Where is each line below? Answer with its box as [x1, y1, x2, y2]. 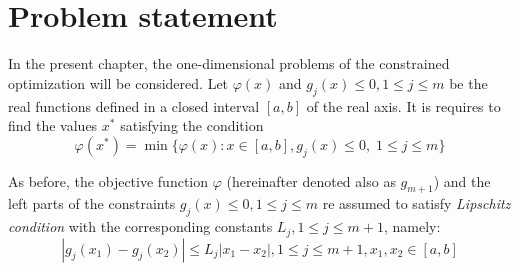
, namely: [383, 216, 441, 237]
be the [449, 72, 488, 93]
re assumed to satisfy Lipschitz [322, 193, 511, 214]
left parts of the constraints [8, 193, 176, 214]
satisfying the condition [120, 115, 264, 136]
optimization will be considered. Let [8, 72, 229, 93]
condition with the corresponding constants [8, 216, 273, 237]
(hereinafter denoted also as [226, 170, 396, 191]
